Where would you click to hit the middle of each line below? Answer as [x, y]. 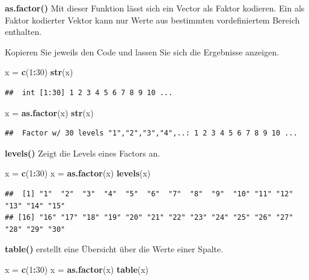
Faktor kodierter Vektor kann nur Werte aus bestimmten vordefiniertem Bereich [152, 20]
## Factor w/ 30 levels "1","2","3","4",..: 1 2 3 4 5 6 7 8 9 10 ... [151, 133]
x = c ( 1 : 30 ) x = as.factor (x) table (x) [77, 269]
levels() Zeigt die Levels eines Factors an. [83, 153]
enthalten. [23, 32]
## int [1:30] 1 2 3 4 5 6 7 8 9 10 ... [89, 92]
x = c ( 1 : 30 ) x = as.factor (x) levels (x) [78, 173]
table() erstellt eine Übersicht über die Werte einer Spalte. [114, 249]
